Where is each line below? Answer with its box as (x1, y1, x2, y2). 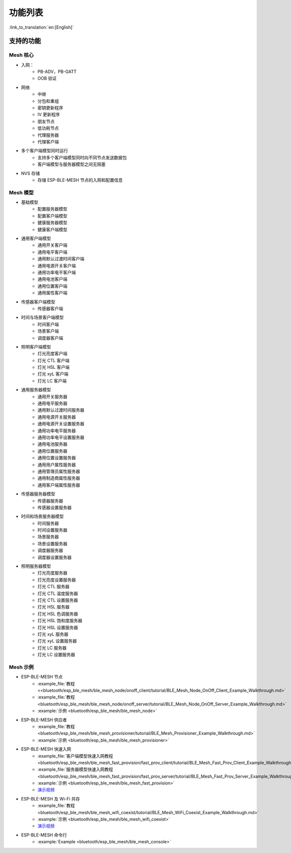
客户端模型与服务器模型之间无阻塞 (37, 161, 106, 167)
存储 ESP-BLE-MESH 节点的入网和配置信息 (37, 177, 123, 183)
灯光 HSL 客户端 (37, 365, 70, 370)
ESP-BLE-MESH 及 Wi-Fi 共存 (21, 796, 80, 801)
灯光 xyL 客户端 (37, 371, 69, 377)
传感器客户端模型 (21, 299, 55, 305)
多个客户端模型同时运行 (21, 148, 68, 154)
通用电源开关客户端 (37, 262, 76, 268)
